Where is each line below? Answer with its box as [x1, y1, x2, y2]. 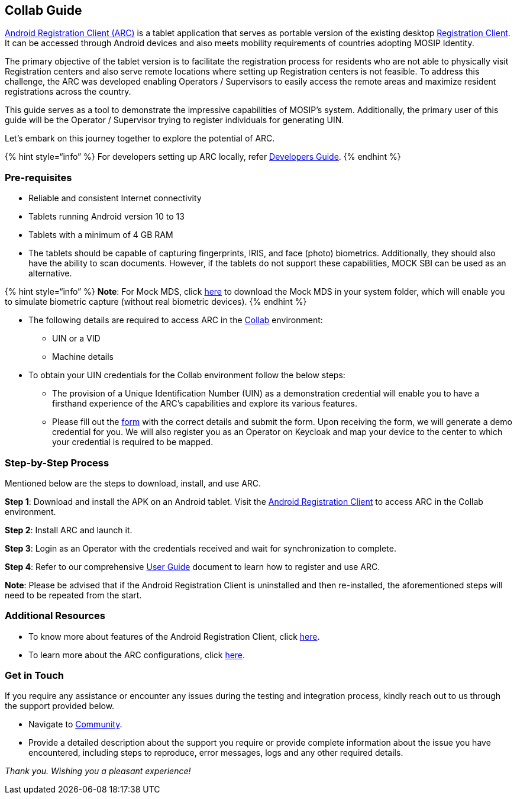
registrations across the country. [5, 86, 131, 97]
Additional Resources [5, 610, 105, 622]
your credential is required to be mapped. [52, 437, 214, 447]
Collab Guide [5, 3, 82, 18]
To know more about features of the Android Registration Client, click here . [28, 631, 320, 642]
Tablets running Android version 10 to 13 [28, 211, 185, 222]
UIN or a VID [52, 333, 101, 344]
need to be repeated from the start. [5, 589, 142, 600]
